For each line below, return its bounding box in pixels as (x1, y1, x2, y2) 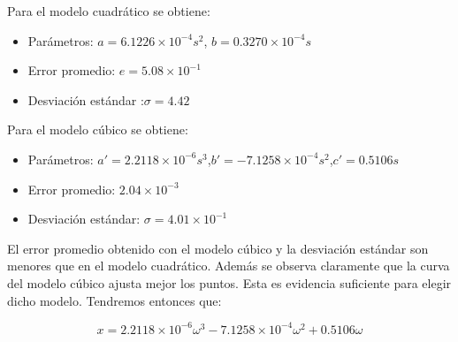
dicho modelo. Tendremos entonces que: (7, 291, 222, 309)
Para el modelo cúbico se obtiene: (7, 120, 188, 139)
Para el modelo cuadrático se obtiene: (7, 2, 210, 19)
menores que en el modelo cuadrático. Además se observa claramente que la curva (7, 256, 450, 275)
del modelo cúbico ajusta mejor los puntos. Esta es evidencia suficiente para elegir (7, 273, 452, 292)
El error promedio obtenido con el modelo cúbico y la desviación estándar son (7, 239, 429, 257)
